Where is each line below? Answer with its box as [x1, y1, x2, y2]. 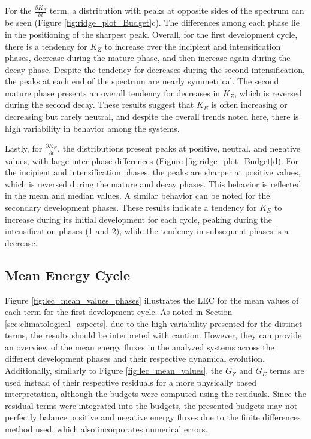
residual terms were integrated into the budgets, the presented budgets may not [5, 399, 298, 411]
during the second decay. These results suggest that [5, 98, 194, 111]
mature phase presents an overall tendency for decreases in [5, 86, 221, 99]
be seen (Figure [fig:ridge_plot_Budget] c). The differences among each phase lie [5, 16, 300, 29]
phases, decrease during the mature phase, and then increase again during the [5, 52, 291, 64]
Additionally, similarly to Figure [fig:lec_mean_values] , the [5, 364, 223, 377]
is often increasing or [211, 98, 288, 111]
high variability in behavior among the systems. [5, 122, 180, 134]
